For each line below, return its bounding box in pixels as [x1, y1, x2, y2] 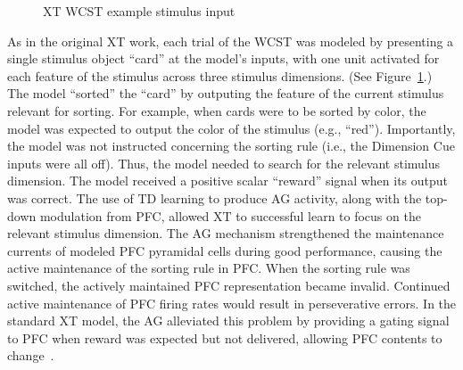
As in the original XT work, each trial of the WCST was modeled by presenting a [7, 31, 454, 50]
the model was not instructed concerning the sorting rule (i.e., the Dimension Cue [7, 136, 455, 155]
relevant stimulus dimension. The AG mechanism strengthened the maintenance [7, 224, 444, 243]
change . [7, 346, 54, 365]
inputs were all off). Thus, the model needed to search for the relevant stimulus [7, 153, 441, 172]
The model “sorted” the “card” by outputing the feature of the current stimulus [7, 84, 444, 103]
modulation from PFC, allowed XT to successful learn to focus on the [39, 206, 421, 225]
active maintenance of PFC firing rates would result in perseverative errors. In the [7, 293, 457, 312]
